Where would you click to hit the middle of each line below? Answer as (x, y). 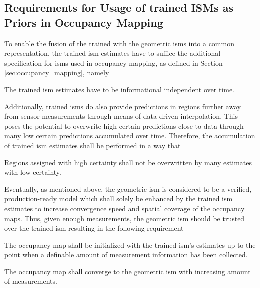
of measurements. (31, 281)
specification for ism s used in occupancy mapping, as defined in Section (113, 62)
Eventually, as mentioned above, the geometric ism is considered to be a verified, (128, 189)
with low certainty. (33, 172)
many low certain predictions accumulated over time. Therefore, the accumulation (130, 135)
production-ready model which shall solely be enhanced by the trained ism (118, 199)
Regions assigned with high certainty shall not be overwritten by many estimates (128, 162)
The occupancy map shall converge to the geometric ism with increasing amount (127, 271)
